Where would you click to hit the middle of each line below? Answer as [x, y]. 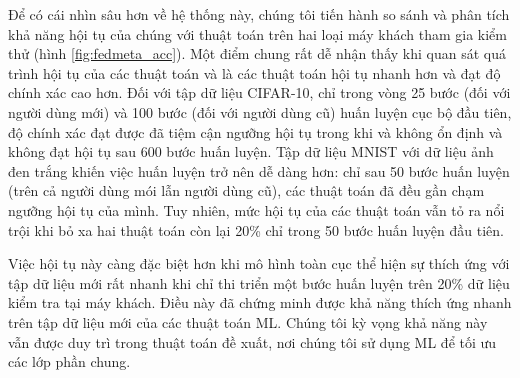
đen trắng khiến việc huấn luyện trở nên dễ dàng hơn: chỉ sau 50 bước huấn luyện [259, 170]
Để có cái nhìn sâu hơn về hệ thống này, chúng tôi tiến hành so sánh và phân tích [259, 14]
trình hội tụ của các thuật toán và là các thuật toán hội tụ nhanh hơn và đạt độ [254, 72]
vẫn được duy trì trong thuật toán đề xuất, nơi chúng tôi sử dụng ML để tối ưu [252, 341]
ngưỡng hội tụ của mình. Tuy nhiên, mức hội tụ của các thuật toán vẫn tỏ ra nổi [256, 209]
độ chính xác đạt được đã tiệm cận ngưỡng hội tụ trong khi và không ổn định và [255, 131]
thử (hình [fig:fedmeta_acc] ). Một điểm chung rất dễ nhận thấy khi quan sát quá [257, 53]
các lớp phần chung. [69, 361]
